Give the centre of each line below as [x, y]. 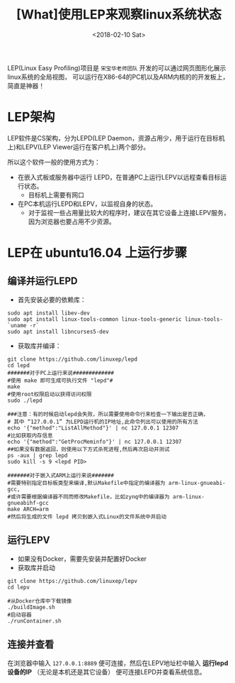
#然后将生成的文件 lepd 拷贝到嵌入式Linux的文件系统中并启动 [87, 517]
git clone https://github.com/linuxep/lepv [73, 581]
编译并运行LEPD [42, 281]
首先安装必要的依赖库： [52, 300]
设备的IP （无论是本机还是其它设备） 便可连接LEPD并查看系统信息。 [107, 672]
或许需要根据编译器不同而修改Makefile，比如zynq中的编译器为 [90, 497]
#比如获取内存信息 [30, 435]
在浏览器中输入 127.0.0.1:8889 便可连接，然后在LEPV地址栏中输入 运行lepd [118, 663]
